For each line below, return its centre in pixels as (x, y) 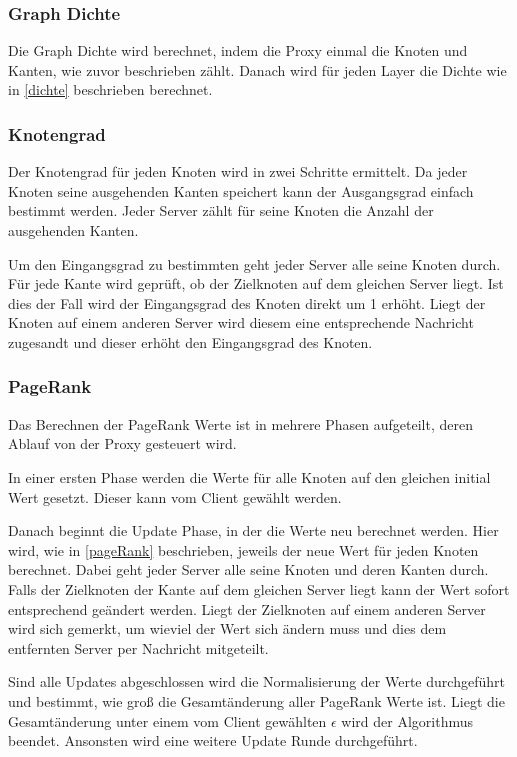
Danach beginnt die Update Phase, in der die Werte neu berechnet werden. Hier (253, 530)
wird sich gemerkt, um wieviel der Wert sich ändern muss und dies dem (227, 628)
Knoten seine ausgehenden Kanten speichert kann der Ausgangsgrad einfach (241, 190)
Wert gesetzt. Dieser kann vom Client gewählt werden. (175, 496)
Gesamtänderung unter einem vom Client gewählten (167, 720)
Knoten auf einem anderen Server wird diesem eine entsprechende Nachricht (241, 322)
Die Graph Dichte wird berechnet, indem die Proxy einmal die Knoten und (238, 50)
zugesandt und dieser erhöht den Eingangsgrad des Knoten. (190, 341)
